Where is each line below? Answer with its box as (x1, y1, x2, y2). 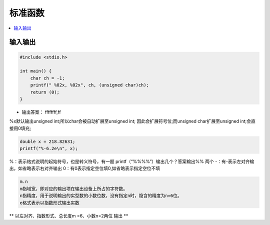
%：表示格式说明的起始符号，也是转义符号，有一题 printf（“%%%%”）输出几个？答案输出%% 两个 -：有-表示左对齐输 (9, 158, 254, 164)
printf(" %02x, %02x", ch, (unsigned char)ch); (30, 82, 149, 88)
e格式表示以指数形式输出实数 (19, 200, 80, 205)
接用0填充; (9, 125, 31, 131)
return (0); (30, 89, 60, 95)
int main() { (19, 68, 52, 74)
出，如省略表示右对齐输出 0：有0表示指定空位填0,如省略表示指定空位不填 (9, 165, 160, 171)
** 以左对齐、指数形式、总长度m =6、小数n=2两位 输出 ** (9, 212, 128, 218)
